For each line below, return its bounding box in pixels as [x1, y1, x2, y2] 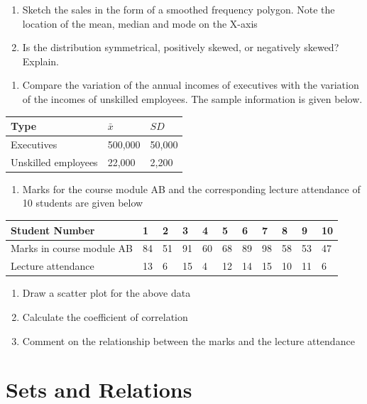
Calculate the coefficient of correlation [22, 309, 188, 324]
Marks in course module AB [11, 241, 133, 256]
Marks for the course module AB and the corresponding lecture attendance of [22, 181, 361, 196]
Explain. [22, 53, 59, 68]
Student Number [11, 222, 95, 237]
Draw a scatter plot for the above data [22, 285, 191, 300]
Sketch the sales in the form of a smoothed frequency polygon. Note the [22, 2, 335, 16]
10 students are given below [22, 195, 143, 210]
